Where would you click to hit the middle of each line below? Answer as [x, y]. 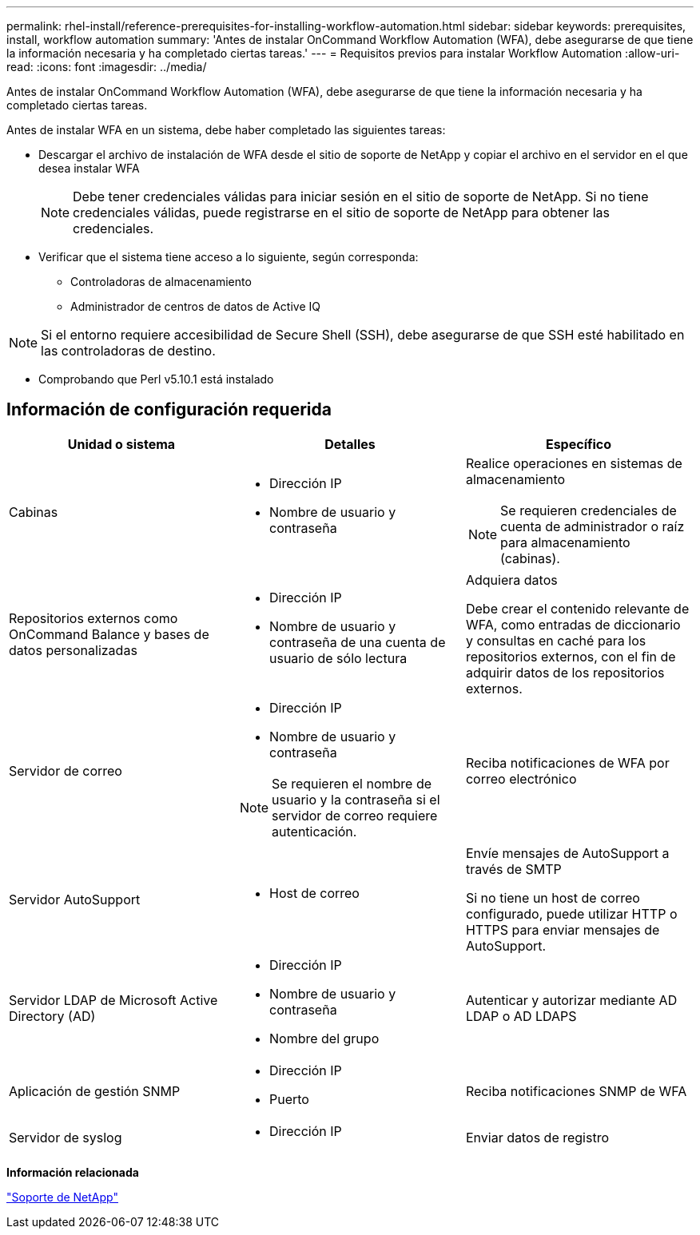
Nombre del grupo [324, 1038]
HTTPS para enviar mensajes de [563, 929]
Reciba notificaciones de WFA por [567, 762]
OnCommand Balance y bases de [109, 634]
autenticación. [314, 831]
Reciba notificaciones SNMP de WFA [576, 1091]
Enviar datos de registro [537, 1137]
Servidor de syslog [66, 1137]
